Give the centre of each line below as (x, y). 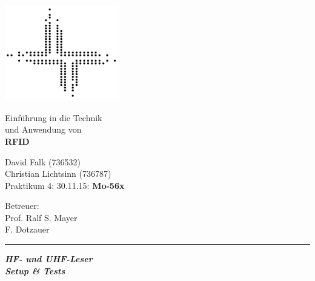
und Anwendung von (43, 129)
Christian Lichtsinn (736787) (58, 174)
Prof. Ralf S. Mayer (41, 217)
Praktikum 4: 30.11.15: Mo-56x (65, 185)
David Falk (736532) (43, 161)
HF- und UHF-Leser (49, 259)
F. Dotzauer (27, 229)
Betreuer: (22, 206)
